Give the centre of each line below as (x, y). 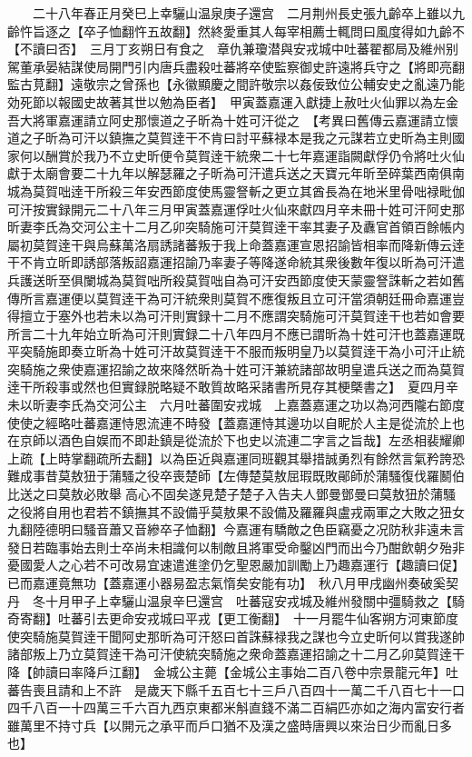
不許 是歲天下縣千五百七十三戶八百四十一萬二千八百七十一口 (280, 689)
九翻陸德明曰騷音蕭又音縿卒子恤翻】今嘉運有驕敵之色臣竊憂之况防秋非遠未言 (236, 529)
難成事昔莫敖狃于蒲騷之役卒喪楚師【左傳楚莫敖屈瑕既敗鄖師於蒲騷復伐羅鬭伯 (236, 476)
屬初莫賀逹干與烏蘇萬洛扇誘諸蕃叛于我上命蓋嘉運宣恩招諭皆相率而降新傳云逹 (236, 244)
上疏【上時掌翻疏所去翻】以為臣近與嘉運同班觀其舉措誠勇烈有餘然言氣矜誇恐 (236, 458)
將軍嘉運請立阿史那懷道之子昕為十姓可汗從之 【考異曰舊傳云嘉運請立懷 (245, 120)
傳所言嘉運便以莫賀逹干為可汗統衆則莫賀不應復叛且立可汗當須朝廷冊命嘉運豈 (236, 298)
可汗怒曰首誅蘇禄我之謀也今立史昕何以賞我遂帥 (324, 636)
